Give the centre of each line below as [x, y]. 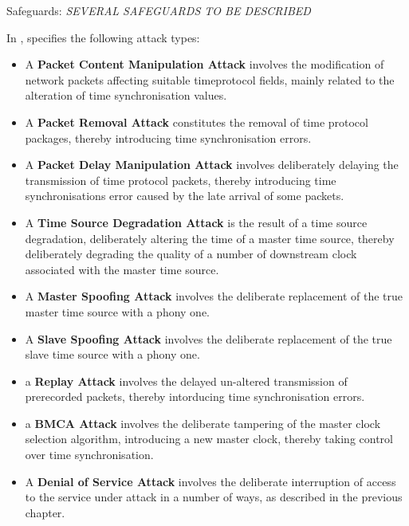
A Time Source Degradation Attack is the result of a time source [196, 222]
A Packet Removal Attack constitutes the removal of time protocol [197, 122]
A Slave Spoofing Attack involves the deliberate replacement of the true [208, 338]
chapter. [45, 512]
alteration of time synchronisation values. [126, 95]
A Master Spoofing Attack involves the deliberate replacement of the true [214, 296]
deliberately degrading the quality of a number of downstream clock [191, 254]
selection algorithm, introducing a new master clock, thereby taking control [209, 439]
